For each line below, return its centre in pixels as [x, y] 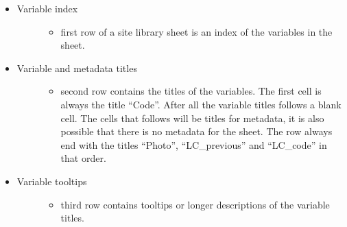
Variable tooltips [52, 181]
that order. [83, 158]
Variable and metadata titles [77, 68]
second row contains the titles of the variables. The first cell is [191, 91]
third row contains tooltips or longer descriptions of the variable [195, 204]
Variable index [47, 8]
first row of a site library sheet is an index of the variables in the [196, 31]
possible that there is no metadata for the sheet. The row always [196, 131]
